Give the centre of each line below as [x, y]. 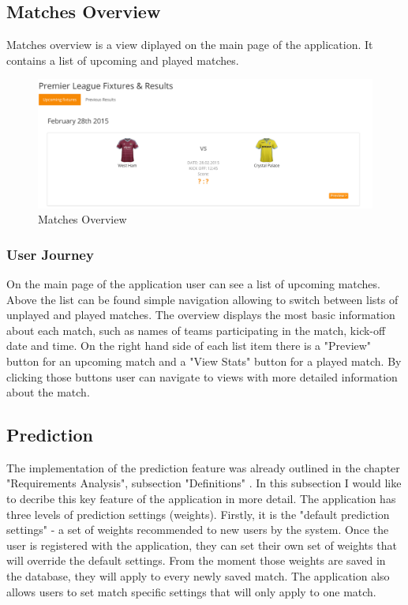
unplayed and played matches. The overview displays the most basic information [201, 315]
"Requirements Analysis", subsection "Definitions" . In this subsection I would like [204, 483]
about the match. [48, 392]
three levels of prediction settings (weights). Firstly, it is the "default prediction [198, 514]
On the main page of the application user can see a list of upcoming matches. [193, 283]
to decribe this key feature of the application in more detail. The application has [201, 499]
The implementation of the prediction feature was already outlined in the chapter [203, 467]
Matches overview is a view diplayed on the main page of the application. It [190, 45]
